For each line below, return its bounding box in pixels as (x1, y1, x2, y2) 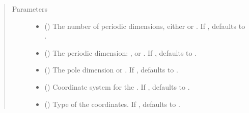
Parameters (12, 4, 47, 14)
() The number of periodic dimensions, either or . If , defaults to (44, 20, 245, 31)
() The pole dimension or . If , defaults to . (44, 64, 178, 75)
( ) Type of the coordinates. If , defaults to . (44, 98, 180, 109)
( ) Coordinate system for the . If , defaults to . (44, 81, 190, 92)
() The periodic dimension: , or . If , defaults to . (44, 47, 197, 58)
